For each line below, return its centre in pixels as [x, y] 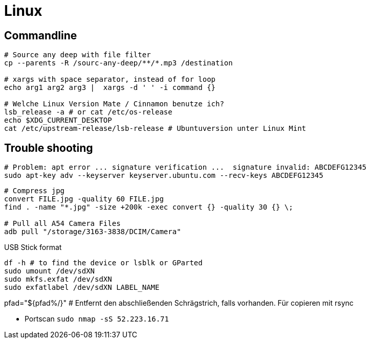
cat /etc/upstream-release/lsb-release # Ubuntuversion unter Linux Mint [155, 129]
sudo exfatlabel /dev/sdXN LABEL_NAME [82, 288]
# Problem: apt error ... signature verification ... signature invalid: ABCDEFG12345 [186, 167]
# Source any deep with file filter [78, 55]
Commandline [41, 35]
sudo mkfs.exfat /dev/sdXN [58, 279]
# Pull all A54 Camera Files [62, 224]
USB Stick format [33, 247]
